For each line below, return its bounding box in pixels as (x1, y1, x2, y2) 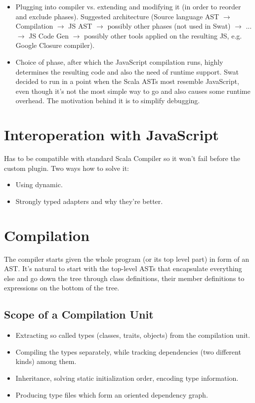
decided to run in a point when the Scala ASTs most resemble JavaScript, (15, 76, 239, 86)
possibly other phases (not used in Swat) (107, 21, 231, 31)
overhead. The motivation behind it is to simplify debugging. (15, 95, 200, 106)
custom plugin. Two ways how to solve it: (4, 162, 129, 173)
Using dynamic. (15, 179, 63, 190)
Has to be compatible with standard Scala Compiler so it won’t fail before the (4, 153, 240, 163)
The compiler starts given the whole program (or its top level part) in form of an (4, 253, 249, 264)
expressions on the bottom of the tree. (4, 282, 120, 293)
